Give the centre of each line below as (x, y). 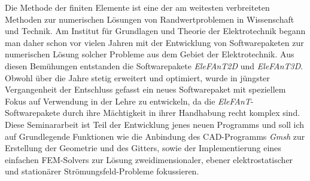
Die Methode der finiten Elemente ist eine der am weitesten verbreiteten (137, 7)
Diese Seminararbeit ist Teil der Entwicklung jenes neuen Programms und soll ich (155, 124)
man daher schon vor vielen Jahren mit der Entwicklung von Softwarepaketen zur (154, 42)
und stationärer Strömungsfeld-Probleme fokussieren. (102, 171)
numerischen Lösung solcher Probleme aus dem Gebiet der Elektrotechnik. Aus (150, 54)
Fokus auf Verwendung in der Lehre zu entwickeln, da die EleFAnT (128, 101)
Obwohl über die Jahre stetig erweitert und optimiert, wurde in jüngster (137, 77)
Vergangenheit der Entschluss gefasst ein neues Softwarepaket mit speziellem (145, 89)
